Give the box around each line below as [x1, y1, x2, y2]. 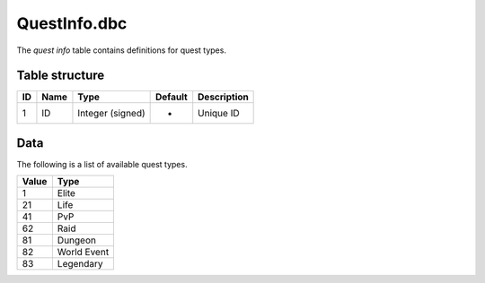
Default [155, 90, 188, 103]
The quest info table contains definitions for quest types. [16, 45, 226, 56]
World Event [57, 246, 110, 259]
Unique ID [198, 107, 240, 120]
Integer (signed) [77, 107, 145, 120]
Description [198, 90, 249, 103]
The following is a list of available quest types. [16, 159, 188, 169]
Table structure [16, 68, 105, 83]
